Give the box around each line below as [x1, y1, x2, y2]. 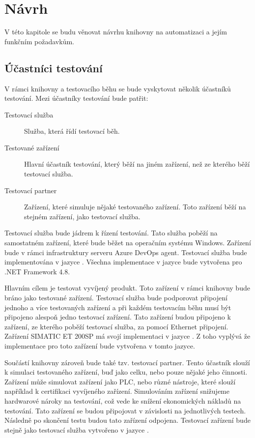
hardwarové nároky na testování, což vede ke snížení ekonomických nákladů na [4, 395, 241, 406]
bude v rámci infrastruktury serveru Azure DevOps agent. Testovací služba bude [4, 247, 247, 257]
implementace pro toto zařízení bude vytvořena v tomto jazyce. [4, 340, 195, 350]
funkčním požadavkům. [4, 36, 74, 46]
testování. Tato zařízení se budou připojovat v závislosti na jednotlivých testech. [4, 405, 246, 415]
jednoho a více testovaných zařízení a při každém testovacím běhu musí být [4, 302, 231, 312]
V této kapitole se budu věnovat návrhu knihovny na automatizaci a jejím [4, 27, 227, 37]
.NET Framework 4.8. [4, 266, 70, 276]
